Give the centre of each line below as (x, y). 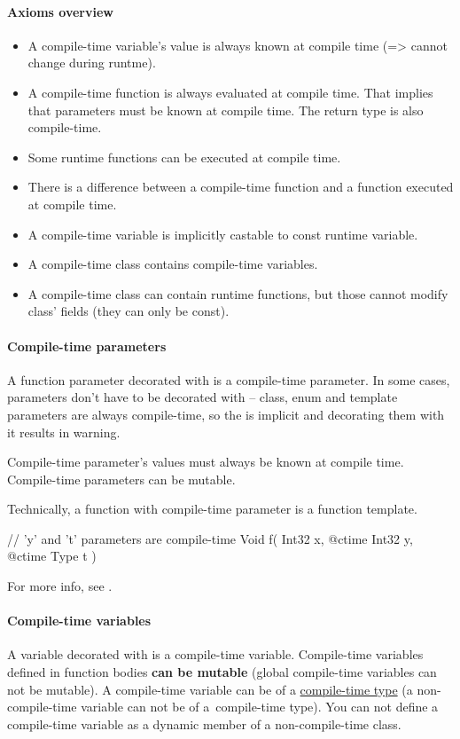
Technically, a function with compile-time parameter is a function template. (212, 509)
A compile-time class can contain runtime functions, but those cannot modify (238, 293)
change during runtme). (92, 63)
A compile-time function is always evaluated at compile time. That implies (230, 92)
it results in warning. (64, 432)
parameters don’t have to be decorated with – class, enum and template (203, 397)
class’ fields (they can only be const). (129, 311)
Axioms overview (60, 11)
